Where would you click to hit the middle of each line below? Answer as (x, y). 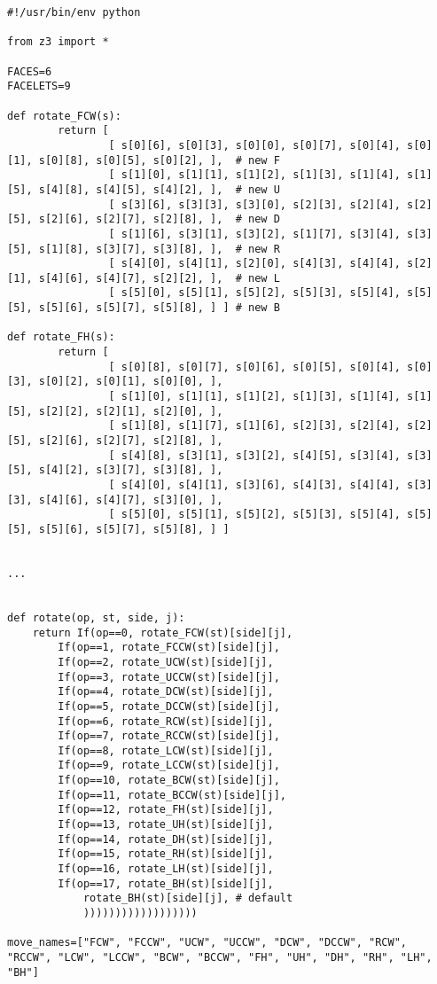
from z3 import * (58, 42)
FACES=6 (30, 71)
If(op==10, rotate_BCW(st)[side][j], (169, 781)
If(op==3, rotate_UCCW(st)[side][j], (169, 677)
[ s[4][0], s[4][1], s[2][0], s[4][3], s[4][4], (254, 264)
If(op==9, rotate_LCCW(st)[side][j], (169, 765)
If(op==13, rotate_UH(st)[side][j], (166, 825)
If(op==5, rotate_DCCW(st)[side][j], (169, 706)
